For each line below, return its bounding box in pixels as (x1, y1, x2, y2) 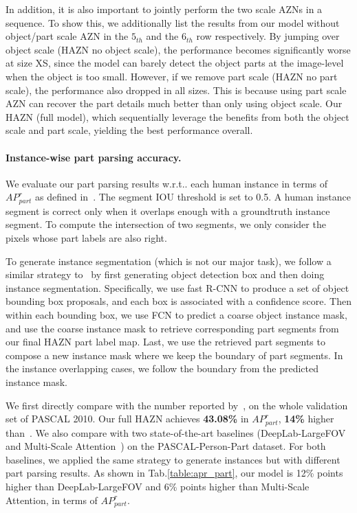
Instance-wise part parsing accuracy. (6, 150, 182, 164)
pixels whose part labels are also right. (6, 230, 167, 244)
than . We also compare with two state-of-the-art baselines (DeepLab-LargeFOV (6, 425, 346, 440)
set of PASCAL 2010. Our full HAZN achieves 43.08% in (6, 411, 249, 426)
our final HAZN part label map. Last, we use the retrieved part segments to (6, 334, 325, 349)
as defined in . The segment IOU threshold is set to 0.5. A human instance (35, 190, 351, 204)
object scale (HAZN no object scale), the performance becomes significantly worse (6, 42, 351, 56)
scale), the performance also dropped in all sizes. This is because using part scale (6, 82, 347, 97)
